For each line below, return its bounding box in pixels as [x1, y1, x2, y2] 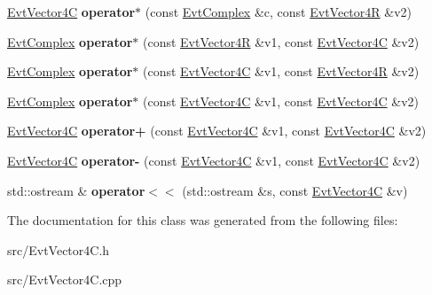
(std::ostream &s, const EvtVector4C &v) [182, 181, 408, 199]
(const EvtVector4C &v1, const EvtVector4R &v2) [143, 62, 420, 81]
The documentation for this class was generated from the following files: [7, 211, 398, 229]
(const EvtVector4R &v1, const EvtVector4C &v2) [143, 32, 420, 50]
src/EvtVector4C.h [7, 240, 110, 259]
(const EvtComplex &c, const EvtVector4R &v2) [145, 3, 412, 20]
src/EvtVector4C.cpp [7, 270, 122, 289]
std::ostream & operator [7, 181, 145, 199]
